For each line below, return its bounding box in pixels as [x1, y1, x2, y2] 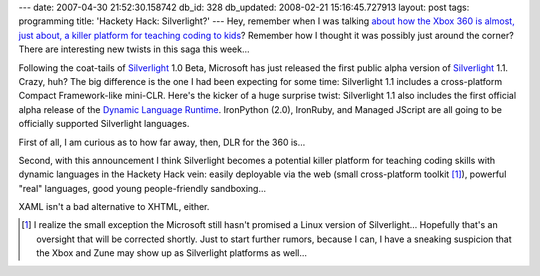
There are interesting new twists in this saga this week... [18, 43, 250, 55]
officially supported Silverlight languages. [18, 118, 190, 130]
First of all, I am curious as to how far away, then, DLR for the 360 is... [18, 136, 306, 148]
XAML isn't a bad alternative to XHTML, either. [18, 201, 210, 213]
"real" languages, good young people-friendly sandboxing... [18, 182, 267, 194]
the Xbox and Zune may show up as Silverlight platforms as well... [36, 247, 308, 259]
